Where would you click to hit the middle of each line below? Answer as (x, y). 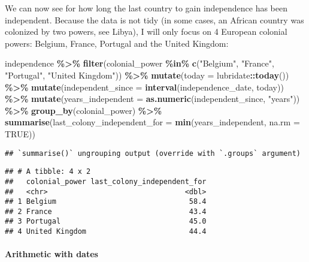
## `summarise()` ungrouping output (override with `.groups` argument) (153, 153)
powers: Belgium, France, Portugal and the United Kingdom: (117, 43)
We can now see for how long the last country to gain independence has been (146, 8)
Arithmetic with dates (51, 254)
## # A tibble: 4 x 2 (48, 172)
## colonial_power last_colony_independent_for (106, 181)
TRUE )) (20, 133)
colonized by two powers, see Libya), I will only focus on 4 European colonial (146, 31)
